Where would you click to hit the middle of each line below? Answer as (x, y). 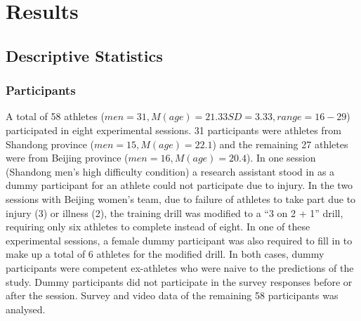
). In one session (281, 158)
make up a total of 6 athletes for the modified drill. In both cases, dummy (165, 254)
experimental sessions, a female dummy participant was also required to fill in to (179, 240)
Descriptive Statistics (84, 55)
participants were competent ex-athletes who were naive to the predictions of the (180, 267)
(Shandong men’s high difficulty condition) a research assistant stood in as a (170, 171)
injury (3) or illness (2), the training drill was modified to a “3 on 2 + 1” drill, (175, 212)
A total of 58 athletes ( (55, 116)
